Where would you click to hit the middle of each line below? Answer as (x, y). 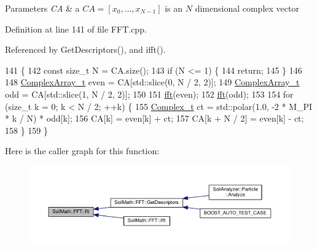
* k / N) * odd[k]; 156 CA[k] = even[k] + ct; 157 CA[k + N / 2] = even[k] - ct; (155, 118)
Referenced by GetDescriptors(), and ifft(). (85, 49)
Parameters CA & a (42, 8)
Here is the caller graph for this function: (82, 151)
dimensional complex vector (247, 8)
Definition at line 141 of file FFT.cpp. (76, 29)
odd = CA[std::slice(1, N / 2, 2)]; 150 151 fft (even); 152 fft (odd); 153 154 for (149, 94)
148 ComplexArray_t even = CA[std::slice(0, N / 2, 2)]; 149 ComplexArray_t (152, 82)
